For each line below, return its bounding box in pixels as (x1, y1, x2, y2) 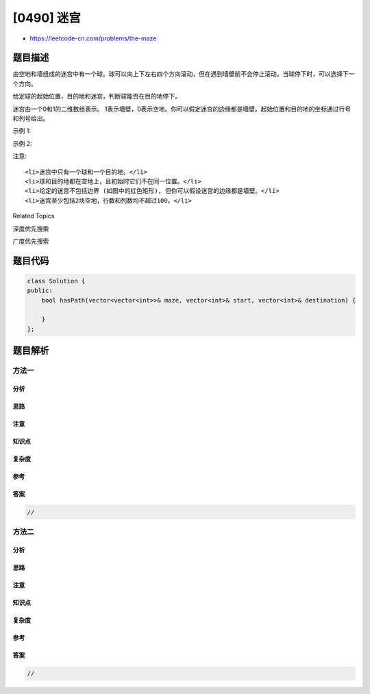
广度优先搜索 (12, 237, 49, 245)
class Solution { (27, 277, 86, 285)
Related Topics (12, 212, 55, 220)
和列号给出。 (12, 114, 49, 123)
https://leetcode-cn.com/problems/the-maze (29, 34, 157, 42)
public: (27, 287, 53, 294)
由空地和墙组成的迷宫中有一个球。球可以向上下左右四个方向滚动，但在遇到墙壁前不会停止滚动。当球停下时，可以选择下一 (12, 70, 355, 78)
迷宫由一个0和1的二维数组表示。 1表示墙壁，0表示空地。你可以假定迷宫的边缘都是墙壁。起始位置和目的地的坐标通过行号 (12, 105, 351, 113)
